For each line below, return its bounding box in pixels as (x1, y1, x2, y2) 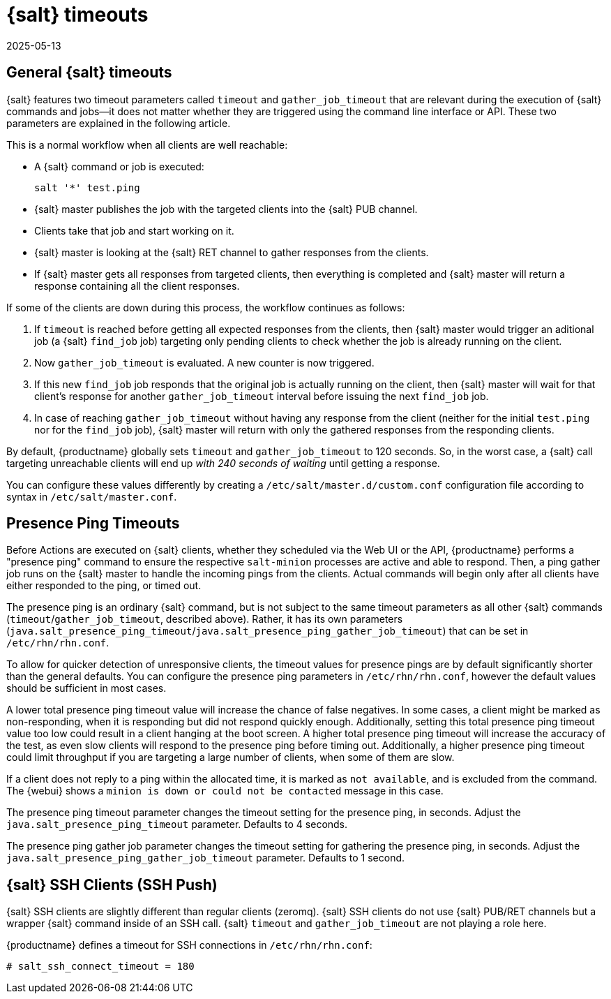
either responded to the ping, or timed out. (6, 579, 202, 592)
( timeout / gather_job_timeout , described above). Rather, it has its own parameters (6, 613, 403, 626)
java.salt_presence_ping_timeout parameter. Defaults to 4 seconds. (6, 818, 348, 831)
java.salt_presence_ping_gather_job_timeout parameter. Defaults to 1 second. (6, 852, 405, 864)
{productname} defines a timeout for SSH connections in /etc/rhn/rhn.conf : (6, 939, 372, 952)
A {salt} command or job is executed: (34, 160, 204, 172)
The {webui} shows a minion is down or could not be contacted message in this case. (6, 785, 444, 797)
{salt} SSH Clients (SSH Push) (6, 875, 218, 894)
